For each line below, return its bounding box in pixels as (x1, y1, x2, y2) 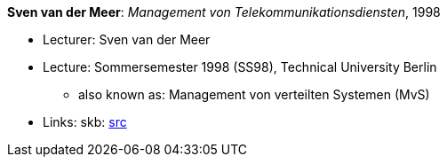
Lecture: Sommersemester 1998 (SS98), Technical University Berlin (43, 59, 437, 74)
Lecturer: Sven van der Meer (43, 32, 211, 47)
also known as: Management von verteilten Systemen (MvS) (78, 87, 430, 102)
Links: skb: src (43, 114, 127, 129)
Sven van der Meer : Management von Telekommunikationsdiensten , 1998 (7, 4, 441, 20)
